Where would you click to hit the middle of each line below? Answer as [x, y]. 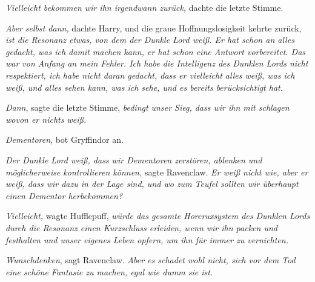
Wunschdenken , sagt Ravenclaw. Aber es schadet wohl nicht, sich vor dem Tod [151, 260]
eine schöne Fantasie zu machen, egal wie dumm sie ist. [109, 271]
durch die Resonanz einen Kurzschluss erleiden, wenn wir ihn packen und [141, 227]
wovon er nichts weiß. [46, 119]
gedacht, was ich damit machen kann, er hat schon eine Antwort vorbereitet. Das [156, 51]
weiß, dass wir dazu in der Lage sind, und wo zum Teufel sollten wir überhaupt [152, 184]
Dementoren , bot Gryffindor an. [65, 139]
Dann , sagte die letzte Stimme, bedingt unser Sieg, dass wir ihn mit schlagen [148, 107]
